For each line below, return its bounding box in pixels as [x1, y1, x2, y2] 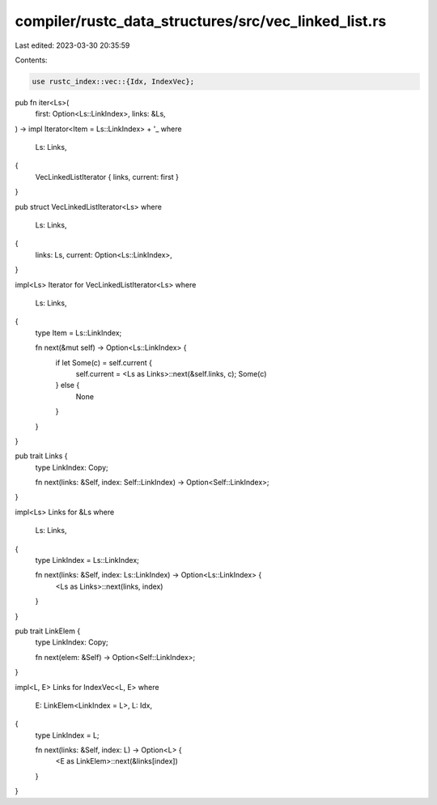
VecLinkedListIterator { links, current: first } [35, 172, 180, 181]
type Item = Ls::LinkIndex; [35, 328, 122, 338]
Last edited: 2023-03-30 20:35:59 [15, 40, 130, 50]
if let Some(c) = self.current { [55, 357, 153, 368]
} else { [55, 381, 80, 390]
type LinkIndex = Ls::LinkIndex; [35, 556, 139, 565]
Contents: [15, 55, 48, 65]
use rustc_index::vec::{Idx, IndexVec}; [32, 77, 194, 86]
